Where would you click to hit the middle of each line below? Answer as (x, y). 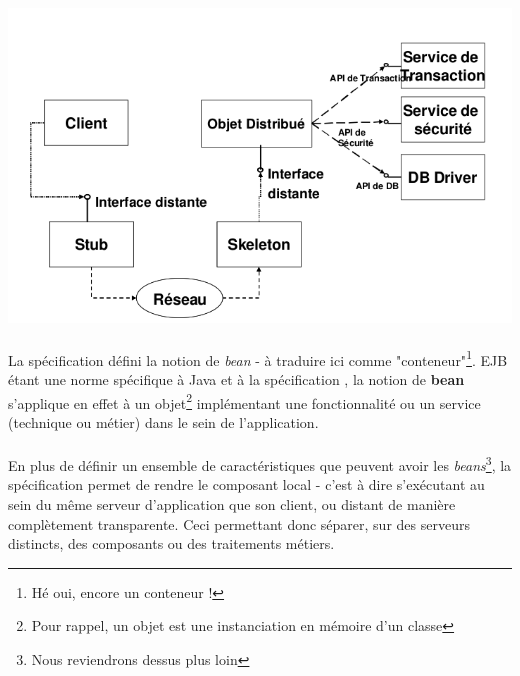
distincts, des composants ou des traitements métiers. (171, 543)
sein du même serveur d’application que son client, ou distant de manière (232, 503)
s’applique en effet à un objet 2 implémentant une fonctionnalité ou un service (244, 401)
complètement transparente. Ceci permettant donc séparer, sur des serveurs (239, 523)
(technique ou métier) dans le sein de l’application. (163, 421)
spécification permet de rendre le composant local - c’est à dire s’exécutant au (246, 484)
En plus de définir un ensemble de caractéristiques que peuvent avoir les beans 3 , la (260, 463)
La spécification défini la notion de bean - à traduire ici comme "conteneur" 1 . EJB (258, 358)
